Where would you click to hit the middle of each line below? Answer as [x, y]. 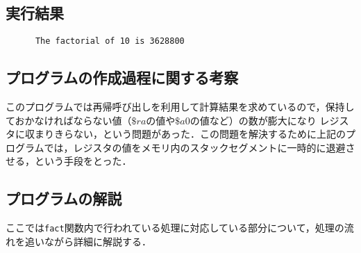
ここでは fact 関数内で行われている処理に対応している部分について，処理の [175, 228]
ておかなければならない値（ [69, 120]
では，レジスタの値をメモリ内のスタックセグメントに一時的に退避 [195, 147]
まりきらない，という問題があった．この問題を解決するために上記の [190, 134]
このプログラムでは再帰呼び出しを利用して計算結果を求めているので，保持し [180, 107]
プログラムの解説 [64, 198]
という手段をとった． [83, 161]
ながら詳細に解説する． [98, 241]
